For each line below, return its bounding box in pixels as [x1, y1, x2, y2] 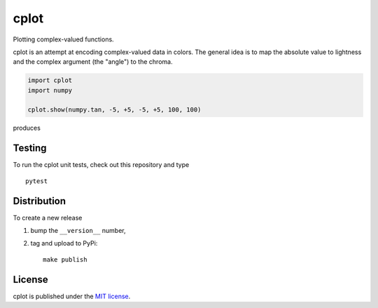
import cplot [27, 76, 73, 84]
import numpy [27, 86, 73, 94]
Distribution [13, 195, 66, 207]
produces [13, 123, 41, 133]
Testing [13, 142, 47, 154]
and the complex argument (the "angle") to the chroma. [13, 58, 173, 66]
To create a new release [13, 213, 83, 222]
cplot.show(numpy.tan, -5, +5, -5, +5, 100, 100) [27, 106, 202, 114]
